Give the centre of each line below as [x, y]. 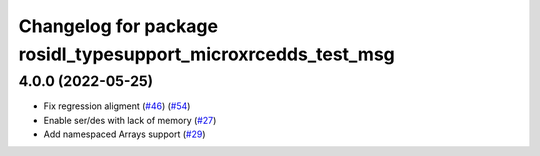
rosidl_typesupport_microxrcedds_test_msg [206, 54]
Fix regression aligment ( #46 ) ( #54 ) [117, 106]
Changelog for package [118, 26]
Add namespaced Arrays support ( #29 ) [124, 134]
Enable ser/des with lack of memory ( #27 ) [130, 120]
